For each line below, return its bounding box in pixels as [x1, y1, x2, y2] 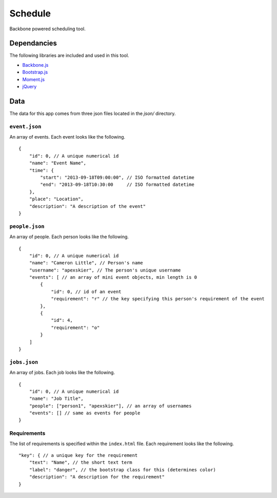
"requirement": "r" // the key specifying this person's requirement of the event [51, 296, 265, 302]
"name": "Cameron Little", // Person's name [29, 260, 143, 266]
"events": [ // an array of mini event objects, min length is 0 [29, 275, 197, 280]
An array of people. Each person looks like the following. [9, 234, 129, 240]
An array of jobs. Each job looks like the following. [9, 370, 115, 376]
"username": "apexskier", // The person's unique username [29, 267, 181, 273]
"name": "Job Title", [29, 396, 84, 401]
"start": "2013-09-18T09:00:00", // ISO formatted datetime [40, 175, 194, 181]
